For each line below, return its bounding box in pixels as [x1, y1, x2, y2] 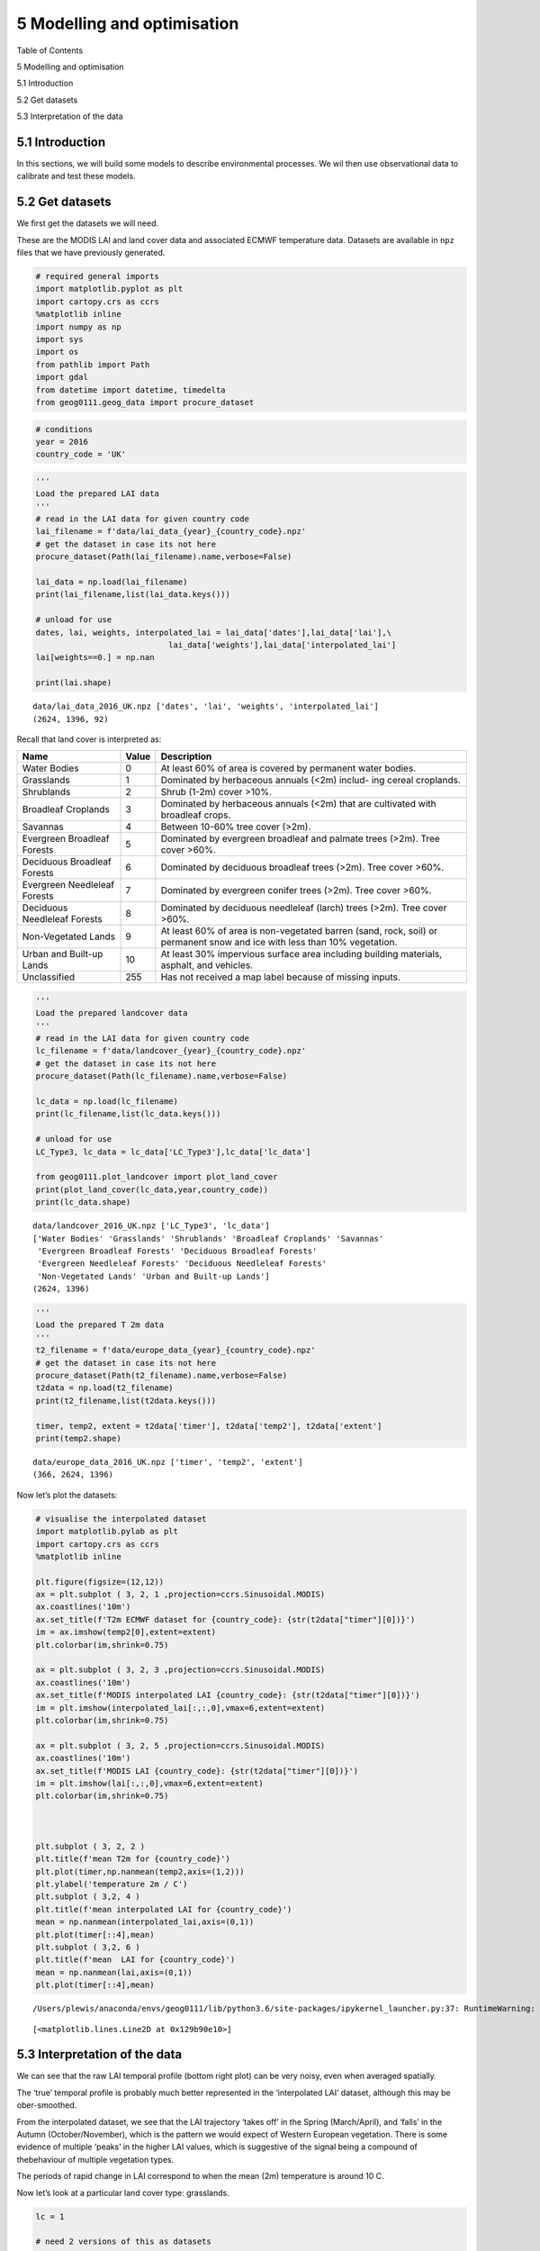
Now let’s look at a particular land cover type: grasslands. [16, 2187, 229, 2198]
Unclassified [22, 971, 76, 983]
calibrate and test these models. [16, 171, 136, 182]
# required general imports [35, 271, 159, 282]
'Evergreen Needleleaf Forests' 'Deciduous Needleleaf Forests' [37, 1259, 328, 1269]
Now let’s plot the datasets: [16, 1489, 118, 1500]
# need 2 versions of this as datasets [35, 2237, 211, 2246]
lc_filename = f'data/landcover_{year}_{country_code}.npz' [35, 1045, 307, 1056]
